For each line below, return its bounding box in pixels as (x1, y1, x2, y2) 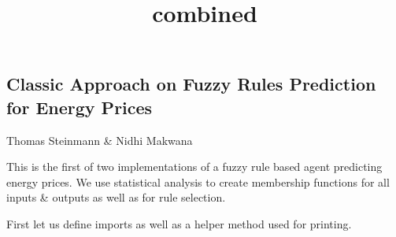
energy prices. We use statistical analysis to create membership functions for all (6, 173, 390, 190)
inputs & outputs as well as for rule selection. (6, 189, 226, 206)
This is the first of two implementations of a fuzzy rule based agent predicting (6, 158, 383, 175)
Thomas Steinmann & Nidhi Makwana (6, 131, 193, 148)
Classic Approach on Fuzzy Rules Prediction (6, 72, 376, 96)
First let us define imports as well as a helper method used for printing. (6, 215, 352, 231)
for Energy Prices (6, 94, 153, 119)
